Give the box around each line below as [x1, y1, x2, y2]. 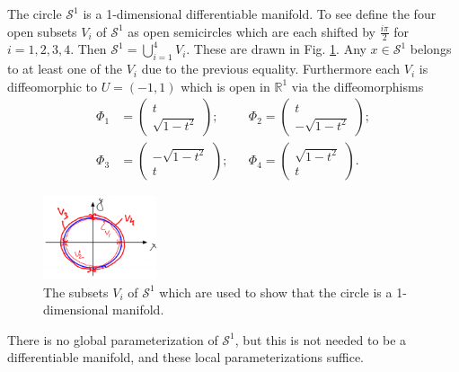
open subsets [7, 22, 77, 40]
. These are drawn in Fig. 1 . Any [186, 40, 366, 58]
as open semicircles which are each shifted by [128, 22, 376, 40]
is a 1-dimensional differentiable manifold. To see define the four [83, 4, 437, 22]
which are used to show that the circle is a [159, 282, 393, 301]
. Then [70, 40, 107, 58]
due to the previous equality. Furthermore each [141, 59, 401, 78]
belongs [410, 40, 452, 58]
